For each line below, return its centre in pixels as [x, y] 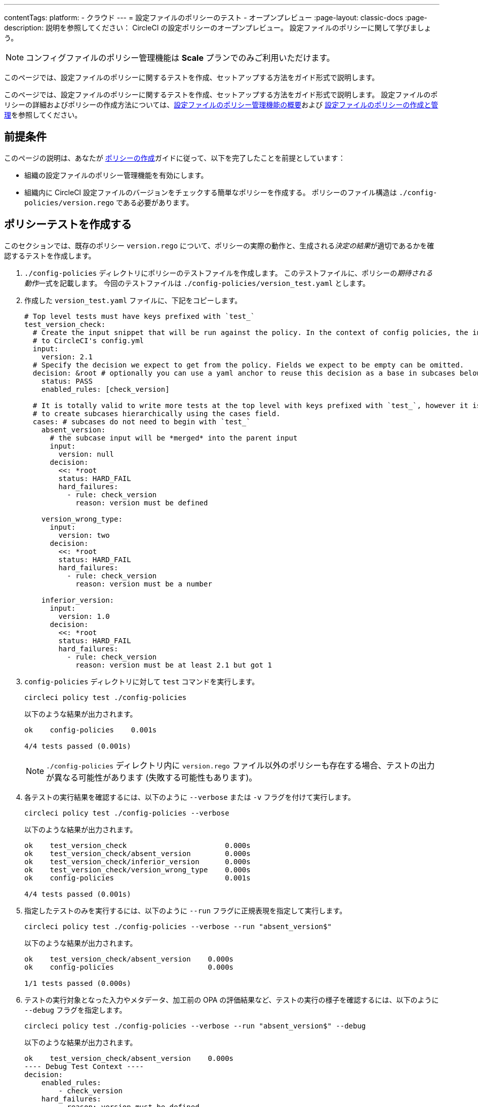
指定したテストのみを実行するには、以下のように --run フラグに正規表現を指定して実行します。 [186, 910]
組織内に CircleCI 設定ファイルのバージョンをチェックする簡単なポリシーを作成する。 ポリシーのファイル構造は [211, 192]
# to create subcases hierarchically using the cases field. [156, 413]
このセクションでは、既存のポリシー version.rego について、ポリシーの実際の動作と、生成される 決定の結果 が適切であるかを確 [219, 245]
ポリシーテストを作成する [68, 225]
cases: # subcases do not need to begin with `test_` [142, 421]
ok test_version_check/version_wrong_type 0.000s [137, 870]
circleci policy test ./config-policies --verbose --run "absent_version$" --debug [195, 1026]
